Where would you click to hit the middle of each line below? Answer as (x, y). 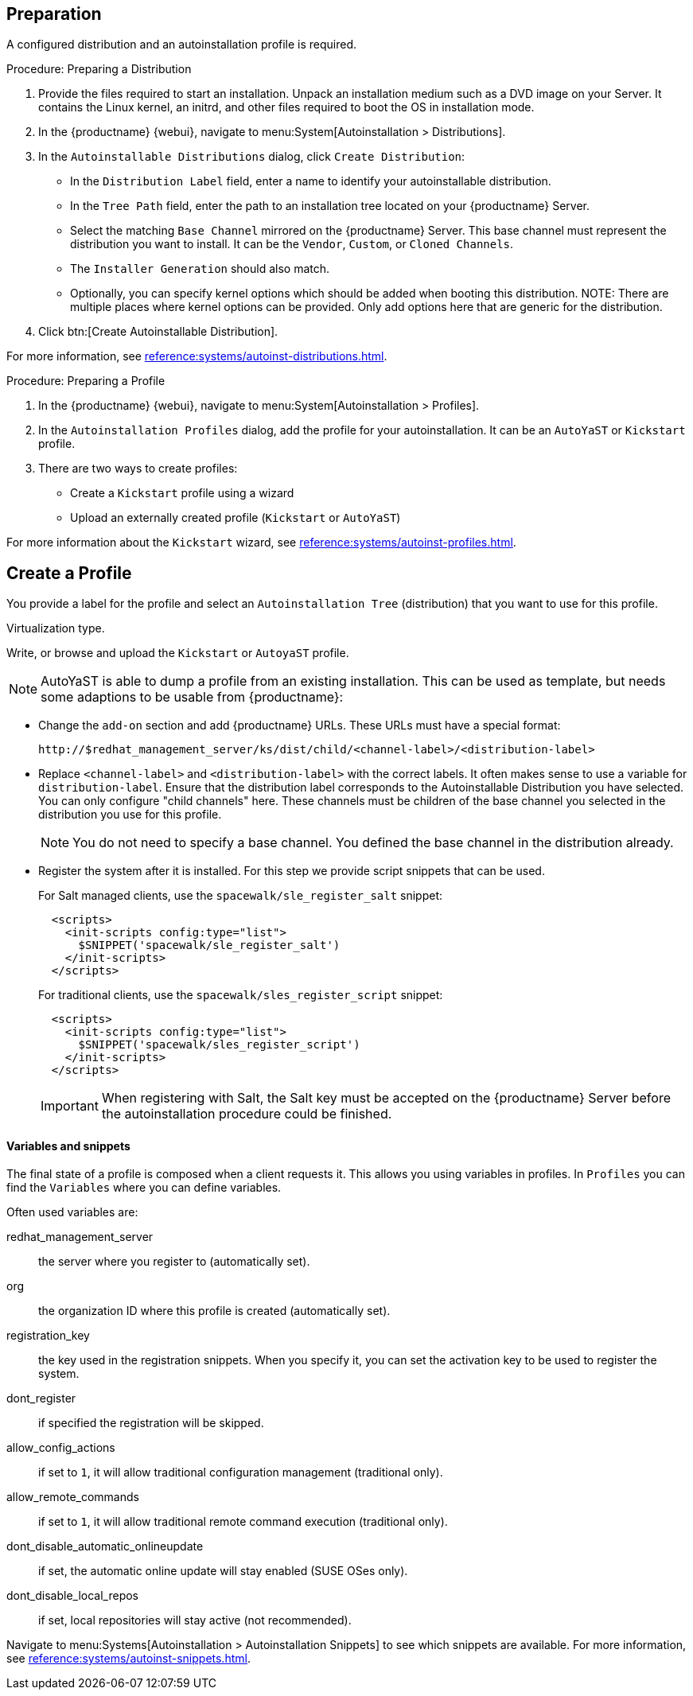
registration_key (48, 1336)
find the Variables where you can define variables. (144, 1188)
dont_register (41, 1398)
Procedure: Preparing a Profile (86, 381)
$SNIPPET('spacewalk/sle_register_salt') (209, 945)
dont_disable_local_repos (72, 1596)
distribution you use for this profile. (130, 815)
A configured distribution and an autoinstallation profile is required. (182, 45)
